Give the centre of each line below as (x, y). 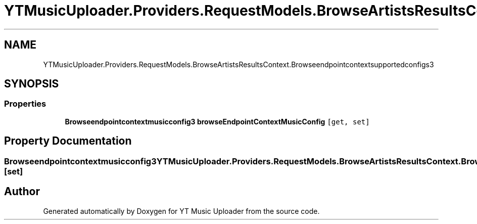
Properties (25, 104)
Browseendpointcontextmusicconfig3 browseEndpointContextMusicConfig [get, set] (217, 121)
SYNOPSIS (32, 84)
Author (22, 192)
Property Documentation (68, 141)
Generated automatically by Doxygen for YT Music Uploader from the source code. (181, 211)
